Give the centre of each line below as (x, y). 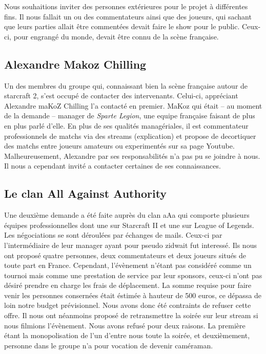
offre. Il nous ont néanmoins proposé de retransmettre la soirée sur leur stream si (131, 315)
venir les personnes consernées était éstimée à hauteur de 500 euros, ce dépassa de (133, 295)
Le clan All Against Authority (86, 193)
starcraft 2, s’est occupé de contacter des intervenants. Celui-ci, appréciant (121, 96)
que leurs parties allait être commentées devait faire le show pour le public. (122, 26)
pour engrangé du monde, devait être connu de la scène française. (116, 36)
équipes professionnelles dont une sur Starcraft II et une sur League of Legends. (129, 225)
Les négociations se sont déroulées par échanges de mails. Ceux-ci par (113, 235)
